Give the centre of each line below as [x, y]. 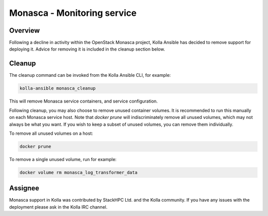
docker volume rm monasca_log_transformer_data [78, 172]
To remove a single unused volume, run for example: [63, 159]
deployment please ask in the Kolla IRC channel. [58, 207]
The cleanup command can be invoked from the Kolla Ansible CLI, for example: [90, 75]
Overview [25, 30]
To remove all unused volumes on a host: [51, 133]
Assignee [24, 188]
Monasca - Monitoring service [73, 13]
